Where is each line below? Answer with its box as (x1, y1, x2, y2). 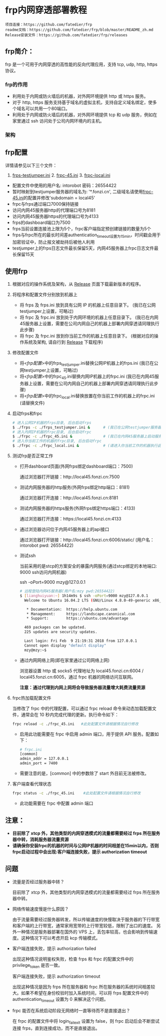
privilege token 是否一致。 (12, 962, 63, 969)
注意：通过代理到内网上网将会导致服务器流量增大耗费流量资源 (19, 684, 146, 690)
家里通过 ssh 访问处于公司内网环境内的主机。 (12, 118, 105, 124)
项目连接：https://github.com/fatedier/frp (5, 22, 92, 27)
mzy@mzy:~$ (24, 647, 47, 652)
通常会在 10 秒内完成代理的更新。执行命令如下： (21, 711, 120, 717)
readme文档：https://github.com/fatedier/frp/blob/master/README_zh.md (5, 27, 154, 32)
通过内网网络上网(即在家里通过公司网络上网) (19, 657, 110, 663)
